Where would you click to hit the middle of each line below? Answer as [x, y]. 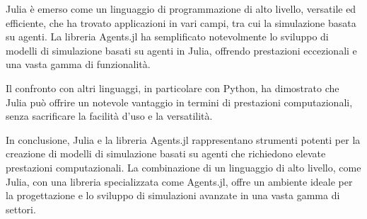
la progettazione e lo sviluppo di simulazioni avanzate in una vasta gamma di [173, 195]
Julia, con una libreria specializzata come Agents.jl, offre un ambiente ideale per [179, 181]
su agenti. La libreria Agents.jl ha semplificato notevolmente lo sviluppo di [167, 36]
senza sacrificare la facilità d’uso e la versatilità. [109, 116]
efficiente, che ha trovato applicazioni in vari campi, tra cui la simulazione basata [181, 22]
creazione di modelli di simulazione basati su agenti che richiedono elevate [166, 153]
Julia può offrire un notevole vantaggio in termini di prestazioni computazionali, [179, 102]
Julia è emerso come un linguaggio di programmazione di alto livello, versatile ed [181, 9]
